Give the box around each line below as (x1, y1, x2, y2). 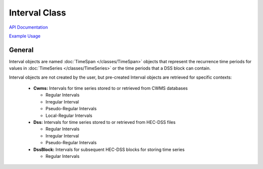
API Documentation (9, 24, 48, 30)
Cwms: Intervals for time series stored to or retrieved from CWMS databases (33, 85, 188, 91)
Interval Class (9, 7, 66, 18)
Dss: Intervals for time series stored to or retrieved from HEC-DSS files (33, 119, 176, 125)
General (9, 46, 34, 54)
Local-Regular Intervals (45, 112, 93, 118)
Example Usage (9, 33, 41, 39)
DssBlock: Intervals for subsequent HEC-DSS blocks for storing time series (33, 146, 185, 152)
